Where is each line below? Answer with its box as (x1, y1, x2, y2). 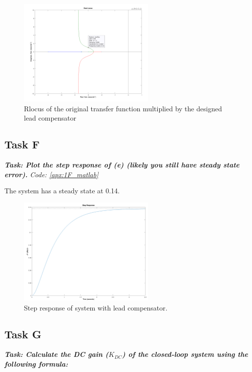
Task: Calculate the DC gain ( (4, 349, 109, 359)
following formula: (4, 358, 68, 369)
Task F (4, 137, 40, 152)
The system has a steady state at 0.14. (4, 186, 120, 196)
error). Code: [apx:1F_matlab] (4, 169, 99, 179)
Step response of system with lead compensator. (24, 302, 168, 312)
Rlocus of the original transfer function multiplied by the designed (24, 103, 222, 113)
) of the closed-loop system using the (122, 349, 248, 359)
